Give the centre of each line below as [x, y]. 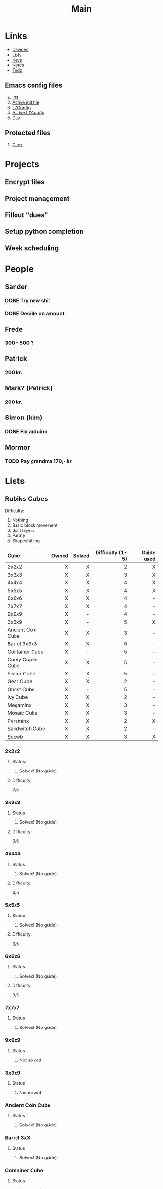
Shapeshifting [26, 540]
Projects [22, 164]
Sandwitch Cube [26, 728]
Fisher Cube [21, 674]
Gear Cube [20, 681]
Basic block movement [35, 525]
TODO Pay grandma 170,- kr [38, 461]
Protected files [28, 133]
